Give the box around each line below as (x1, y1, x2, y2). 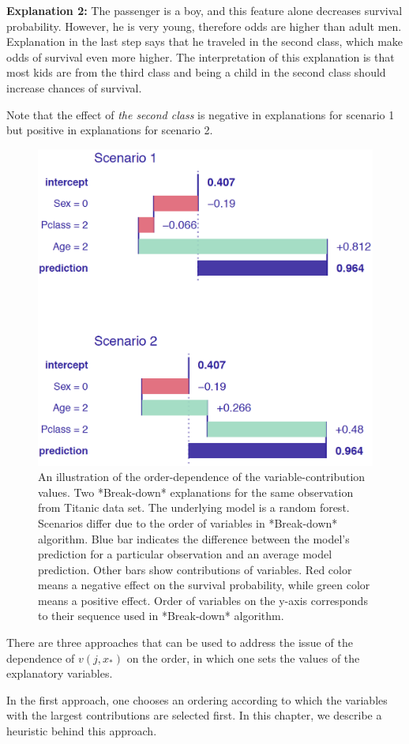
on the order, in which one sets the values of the (126, 649, 360, 666)
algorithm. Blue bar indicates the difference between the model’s (38, 530, 350, 547)
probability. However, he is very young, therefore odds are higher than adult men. (6, 17, 402, 34)
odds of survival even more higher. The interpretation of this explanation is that (6, 48, 395, 65)
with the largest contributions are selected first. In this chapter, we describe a (6, 707, 382, 723)
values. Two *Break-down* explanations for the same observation (38, 483, 354, 500)
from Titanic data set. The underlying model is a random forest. (38, 499, 350, 516)
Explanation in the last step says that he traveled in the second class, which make (6, 33, 403, 50)
